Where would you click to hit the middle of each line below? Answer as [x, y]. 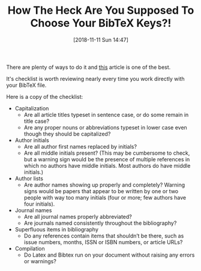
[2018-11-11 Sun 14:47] [101, 40]
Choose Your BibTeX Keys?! [101, 23]
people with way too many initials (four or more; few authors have [105, 197]
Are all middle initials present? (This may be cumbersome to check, [107, 153]
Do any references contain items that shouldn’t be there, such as [104, 236]
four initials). [39, 204]
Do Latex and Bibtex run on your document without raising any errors [109, 255]
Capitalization [32, 108]
